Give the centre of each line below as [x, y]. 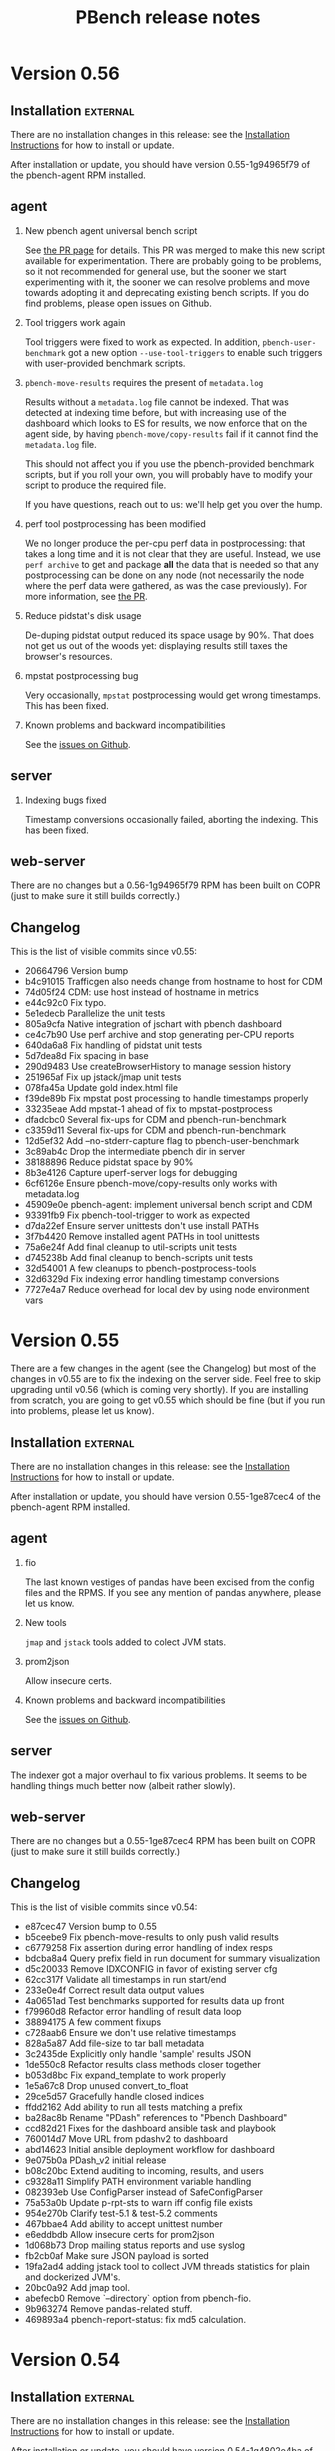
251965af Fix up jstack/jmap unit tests [103, 1077]
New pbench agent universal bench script [111, 230]
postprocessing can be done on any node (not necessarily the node [164, 575]
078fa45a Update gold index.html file [101, 1088]
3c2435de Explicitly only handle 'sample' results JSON [138, 2054]
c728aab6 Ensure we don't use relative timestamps [130, 2033]
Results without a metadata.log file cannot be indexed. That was [157, 402]
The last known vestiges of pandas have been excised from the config [169, 1582]
